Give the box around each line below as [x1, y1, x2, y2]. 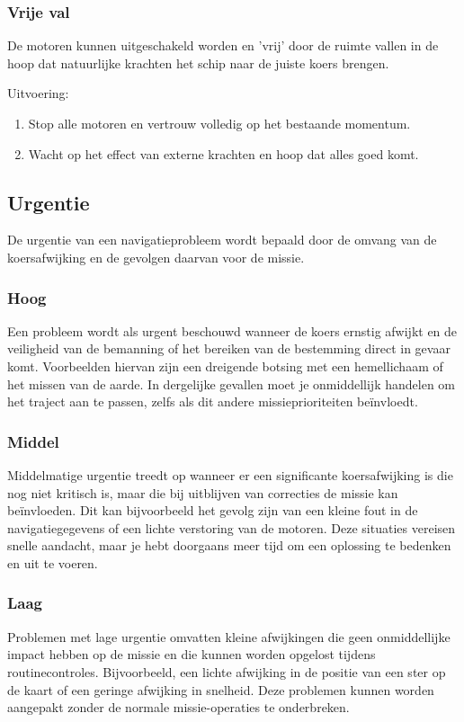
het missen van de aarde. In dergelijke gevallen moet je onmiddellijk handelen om [7, 374, 455, 393]
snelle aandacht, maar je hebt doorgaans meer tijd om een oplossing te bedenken [7, 536, 451, 555]
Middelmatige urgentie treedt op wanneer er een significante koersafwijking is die [7, 465, 453, 484]
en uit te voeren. [7, 553, 98, 572]
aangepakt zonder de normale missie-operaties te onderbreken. [7, 698, 350, 717]
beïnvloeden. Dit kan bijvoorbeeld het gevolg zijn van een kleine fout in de [7, 501, 418, 520]
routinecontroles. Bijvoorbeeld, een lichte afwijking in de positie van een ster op [7, 662, 446, 681]
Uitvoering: [7, 84, 69, 103]
